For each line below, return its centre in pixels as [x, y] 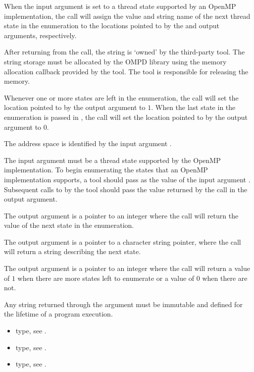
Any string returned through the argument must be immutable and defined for [123, 304]
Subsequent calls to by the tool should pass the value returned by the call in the [126, 189]
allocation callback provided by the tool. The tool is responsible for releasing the [126, 71]
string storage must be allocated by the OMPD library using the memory [115, 61]
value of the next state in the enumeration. [69, 225]
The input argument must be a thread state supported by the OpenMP [112, 160]
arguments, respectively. [40, 35]
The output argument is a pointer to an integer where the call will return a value [127, 268]
